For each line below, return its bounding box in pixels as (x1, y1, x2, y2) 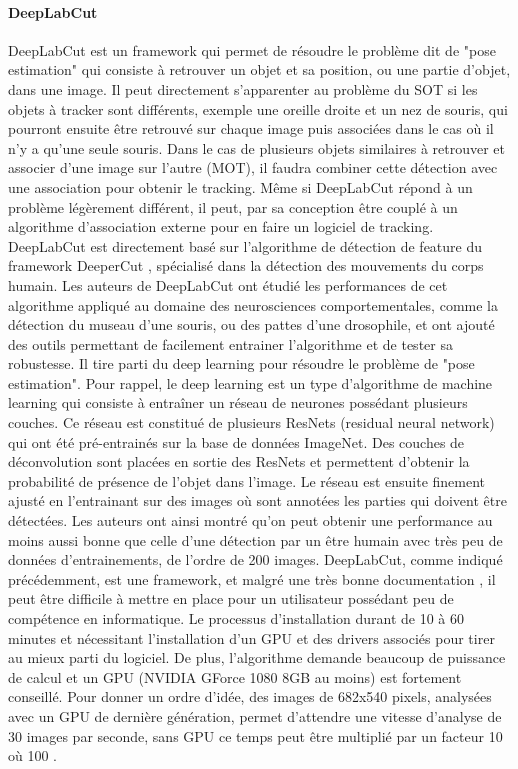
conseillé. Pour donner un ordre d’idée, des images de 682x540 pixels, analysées (8, 686, 492, 707)
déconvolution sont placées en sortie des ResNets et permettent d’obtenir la (8, 451, 470, 472)
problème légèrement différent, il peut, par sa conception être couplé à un (8, 196, 458, 217)
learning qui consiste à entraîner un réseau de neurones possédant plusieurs (8, 392, 468, 413)
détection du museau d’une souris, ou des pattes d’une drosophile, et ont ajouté (8, 314, 495, 335)
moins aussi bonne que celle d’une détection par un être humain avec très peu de (8, 529, 503, 550)
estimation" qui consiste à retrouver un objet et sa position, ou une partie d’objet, (8, 59, 511, 80)
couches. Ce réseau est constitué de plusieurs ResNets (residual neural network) (8, 412, 495, 433)
